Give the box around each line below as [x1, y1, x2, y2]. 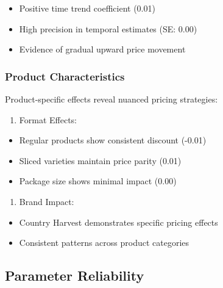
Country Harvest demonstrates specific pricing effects [19, 215, 218, 228]
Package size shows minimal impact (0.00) [19, 175, 177, 187]
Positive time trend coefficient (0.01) [19, 2, 155, 14]
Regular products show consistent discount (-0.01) [19, 134, 207, 146]
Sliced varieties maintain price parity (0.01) [19, 154, 182, 167]
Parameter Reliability [5, 266, 144, 285]
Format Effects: [19, 113, 77, 126]
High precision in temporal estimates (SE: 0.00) [19, 22, 197, 35]
